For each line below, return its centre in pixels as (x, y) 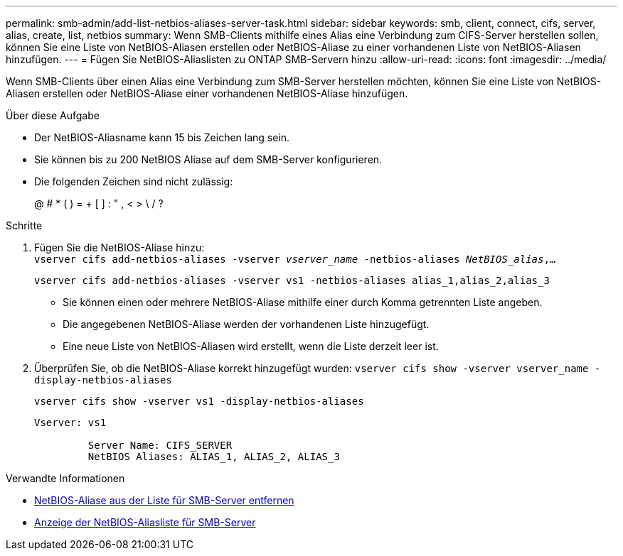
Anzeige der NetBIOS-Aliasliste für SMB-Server (145, 522)
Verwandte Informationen (65, 478)
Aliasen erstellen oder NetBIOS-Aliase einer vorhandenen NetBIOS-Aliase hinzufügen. (207, 93)
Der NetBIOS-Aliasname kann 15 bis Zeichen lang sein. (162, 137)
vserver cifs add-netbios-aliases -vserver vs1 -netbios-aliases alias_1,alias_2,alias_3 (292, 280)
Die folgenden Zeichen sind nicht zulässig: (134, 181)
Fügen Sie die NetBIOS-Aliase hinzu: (119, 247)
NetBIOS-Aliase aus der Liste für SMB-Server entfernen (164, 500)
